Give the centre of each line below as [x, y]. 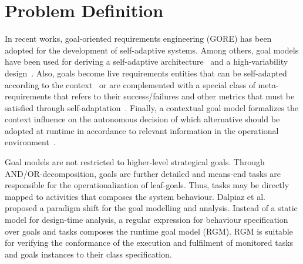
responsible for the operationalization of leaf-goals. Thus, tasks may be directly [147, 185]
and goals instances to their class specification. [88, 254]
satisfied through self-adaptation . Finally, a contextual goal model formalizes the [151, 107]
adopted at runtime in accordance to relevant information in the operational [142, 130]
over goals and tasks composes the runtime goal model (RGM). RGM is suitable [149, 231]
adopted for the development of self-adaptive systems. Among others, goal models [152, 50]
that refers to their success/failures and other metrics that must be [174, 96]
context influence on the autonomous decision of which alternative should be [142, 119]
